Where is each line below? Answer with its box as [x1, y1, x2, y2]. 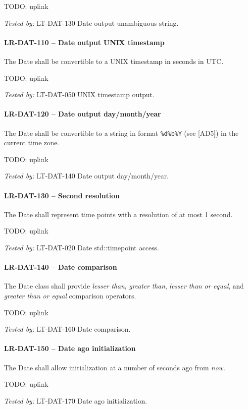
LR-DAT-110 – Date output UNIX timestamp [4, 37, 165, 47]
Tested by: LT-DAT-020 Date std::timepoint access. [4, 242, 159, 252]
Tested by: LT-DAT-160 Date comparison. [4, 324, 131, 334]
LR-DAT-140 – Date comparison [4, 262, 117, 272]
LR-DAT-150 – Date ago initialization [4, 343, 136, 353]
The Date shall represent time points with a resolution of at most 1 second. [4, 209, 233, 219]
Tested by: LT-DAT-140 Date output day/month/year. [4, 171, 169, 181]
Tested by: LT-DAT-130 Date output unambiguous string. [4, 17, 179, 28]
